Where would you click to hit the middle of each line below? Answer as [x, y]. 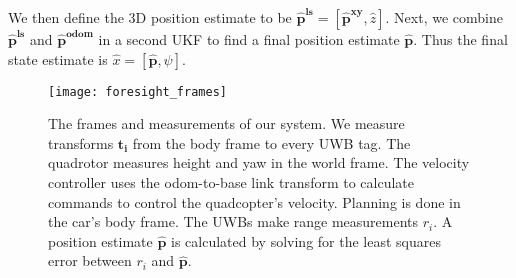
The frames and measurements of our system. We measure [226, 123]
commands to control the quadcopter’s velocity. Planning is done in [254, 201]
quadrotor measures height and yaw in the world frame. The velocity [259, 162]
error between [90, 260]
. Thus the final [460, 39]
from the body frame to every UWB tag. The [271, 142]
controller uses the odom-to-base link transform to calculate [231, 182]
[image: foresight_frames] [137, 91]
